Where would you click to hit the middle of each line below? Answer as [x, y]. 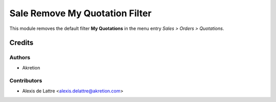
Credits [21, 43]
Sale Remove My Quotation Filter [80, 13]
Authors [20, 57]
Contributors [26, 81]
